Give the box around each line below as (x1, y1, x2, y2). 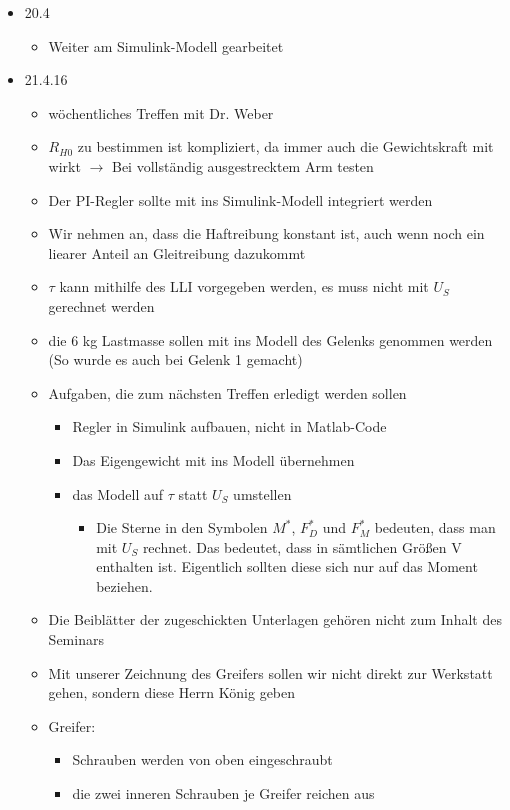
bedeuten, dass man (374, 517, 496, 538)
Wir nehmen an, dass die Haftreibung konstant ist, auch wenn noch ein (48, 223, 485, 244)
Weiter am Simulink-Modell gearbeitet (48, 35, 284, 56)
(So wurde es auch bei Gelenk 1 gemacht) (48, 349, 303, 370)
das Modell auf (72, 483, 164, 504)
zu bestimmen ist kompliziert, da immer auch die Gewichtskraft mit (77, 136, 494, 157)
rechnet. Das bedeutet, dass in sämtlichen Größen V (142, 536, 462, 557)
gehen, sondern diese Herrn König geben (48, 682, 296, 703)
